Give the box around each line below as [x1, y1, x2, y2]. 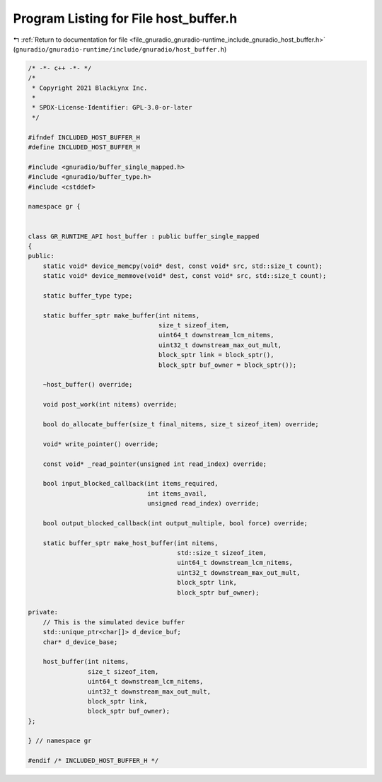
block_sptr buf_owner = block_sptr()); [158, 361, 297, 369]
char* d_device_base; [42, 638, 118, 646]
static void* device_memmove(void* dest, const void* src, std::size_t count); [42, 272, 327, 280]
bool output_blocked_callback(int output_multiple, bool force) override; [42, 519, 308, 527]
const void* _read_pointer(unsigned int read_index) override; [42, 460, 267, 468]
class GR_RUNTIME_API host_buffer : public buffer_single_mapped [28, 232, 260, 240]
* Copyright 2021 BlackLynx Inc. [32, 83, 148, 92]
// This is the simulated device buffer [42, 618, 185, 626]
